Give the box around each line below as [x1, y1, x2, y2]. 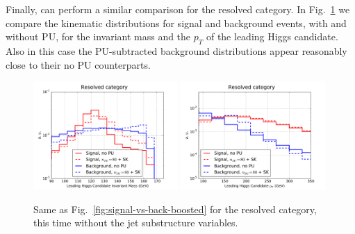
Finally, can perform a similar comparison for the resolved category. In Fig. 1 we [6, 2, 350, 16]
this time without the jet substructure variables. [33, 215, 238, 230]
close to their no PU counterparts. [6, 57, 151, 72]
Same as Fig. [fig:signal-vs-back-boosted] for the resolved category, [33, 201, 317, 216]
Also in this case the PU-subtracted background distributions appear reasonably [6, 43, 347, 58]
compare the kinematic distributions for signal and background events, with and [6, 15, 347, 30]
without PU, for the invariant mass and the [6, 29, 191, 44]
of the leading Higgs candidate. [206, 29, 338, 44]
